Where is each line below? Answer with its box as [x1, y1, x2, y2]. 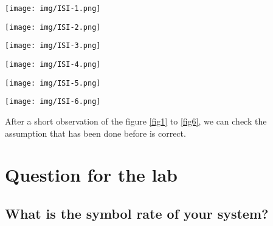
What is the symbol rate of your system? [5, 204, 269, 222]
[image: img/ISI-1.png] [5, 4, 101, 13]
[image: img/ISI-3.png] [5, 41, 101, 50]
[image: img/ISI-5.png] [5, 78, 101, 87]
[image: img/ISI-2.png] [5, 22, 101, 32]
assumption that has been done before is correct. [5, 126, 186, 139]
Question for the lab [5, 162, 178, 187]
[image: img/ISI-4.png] [5, 60, 101, 69]
